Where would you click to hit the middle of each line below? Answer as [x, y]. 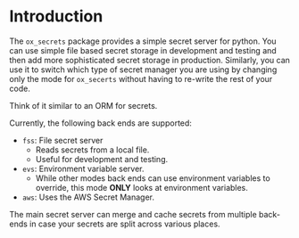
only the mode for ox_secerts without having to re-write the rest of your [141, 78]
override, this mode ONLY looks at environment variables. [141, 187]
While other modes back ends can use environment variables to [153, 178]
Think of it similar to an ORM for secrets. [83, 105]
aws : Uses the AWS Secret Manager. [88, 197]
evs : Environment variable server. [83, 168]
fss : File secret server [62, 140]
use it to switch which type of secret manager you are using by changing [143, 70]
